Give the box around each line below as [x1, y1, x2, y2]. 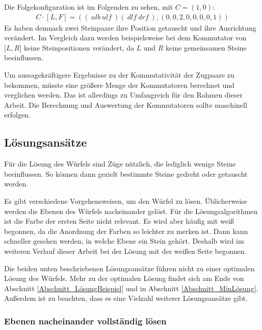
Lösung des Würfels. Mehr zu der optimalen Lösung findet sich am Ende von [4, 273, 244, 284]
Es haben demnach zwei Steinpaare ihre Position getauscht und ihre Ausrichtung [4, 22, 256, 33]
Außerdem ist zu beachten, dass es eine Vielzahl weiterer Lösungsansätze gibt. [4, 293, 248, 303]
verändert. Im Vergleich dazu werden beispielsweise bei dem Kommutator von [4, 32, 247, 43]
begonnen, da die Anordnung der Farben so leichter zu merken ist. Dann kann [4, 225, 248, 236]
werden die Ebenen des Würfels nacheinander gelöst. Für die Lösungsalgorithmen [4, 205, 258, 216]
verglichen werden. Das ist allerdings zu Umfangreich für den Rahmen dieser [4, 89, 243, 100]
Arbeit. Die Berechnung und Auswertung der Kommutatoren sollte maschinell [4, 99, 247, 110]
